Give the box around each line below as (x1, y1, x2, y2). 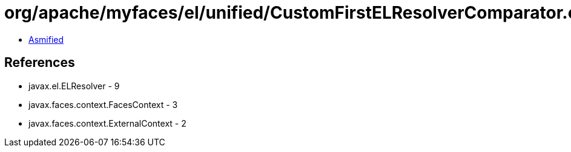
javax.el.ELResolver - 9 (28, 80, 120, 91)
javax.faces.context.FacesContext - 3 (28, 99, 178, 110)
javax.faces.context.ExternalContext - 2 (28, 118, 186, 128)
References (4, 55, 75, 71)
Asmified (28, 34, 64, 45)
